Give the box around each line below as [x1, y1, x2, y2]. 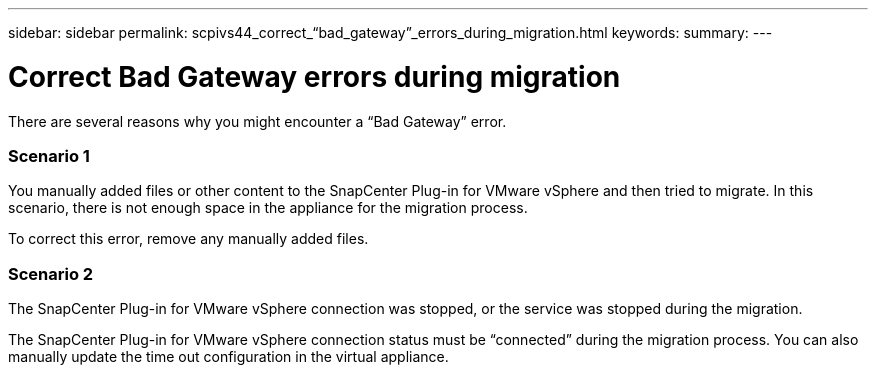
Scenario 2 [8, 263, 94, 284]
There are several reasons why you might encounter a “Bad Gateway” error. [8, 112, 507, 130]
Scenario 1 [8, 145, 90, 166]
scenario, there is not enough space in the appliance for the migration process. [8, 199, 528, 217]
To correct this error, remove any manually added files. [8, 230, 369, 248]
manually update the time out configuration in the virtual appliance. [8, 348, 449, 365]
